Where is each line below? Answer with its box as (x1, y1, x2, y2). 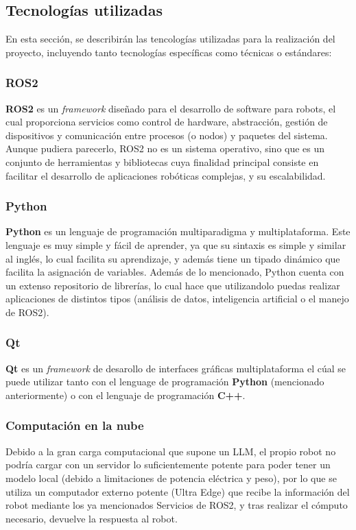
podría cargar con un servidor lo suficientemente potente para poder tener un (5, 457, 331, 472)
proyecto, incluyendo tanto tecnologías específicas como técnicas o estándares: (5, 45, 332, 59)
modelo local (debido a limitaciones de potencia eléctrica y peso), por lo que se (5, 470, 337, 485)
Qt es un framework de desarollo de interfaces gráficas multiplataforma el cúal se (5, 361, 346, 375)
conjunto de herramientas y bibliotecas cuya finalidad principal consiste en (5, 154, 319, 169)
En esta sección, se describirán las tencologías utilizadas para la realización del (5, 32, 335, 46)
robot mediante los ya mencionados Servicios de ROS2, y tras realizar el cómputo (5, 498, 348, 512)
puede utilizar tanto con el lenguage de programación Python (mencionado (5, 374, 324, 389)
